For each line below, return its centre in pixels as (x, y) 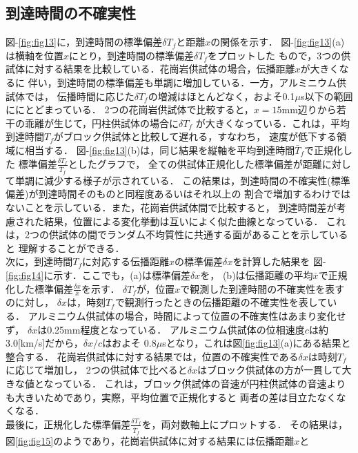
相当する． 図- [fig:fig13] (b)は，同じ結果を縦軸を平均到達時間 (160, 150)
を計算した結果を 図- (279, 261)
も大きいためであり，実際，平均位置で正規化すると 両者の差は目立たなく (171, 397)
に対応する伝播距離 (126, 261)
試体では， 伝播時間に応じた (70, 96)
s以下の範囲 (327, 96)
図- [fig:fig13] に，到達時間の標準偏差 (84, 42)
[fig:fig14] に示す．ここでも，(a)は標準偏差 (98, 274)
